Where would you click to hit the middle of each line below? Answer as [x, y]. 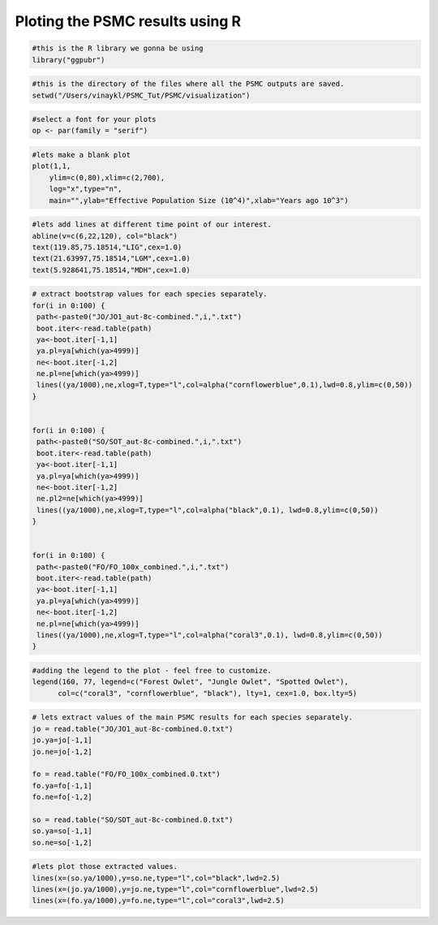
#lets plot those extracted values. [105, 867]
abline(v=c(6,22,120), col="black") [105, 236]
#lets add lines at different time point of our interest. [152, 225]
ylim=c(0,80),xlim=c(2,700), [107, 177]
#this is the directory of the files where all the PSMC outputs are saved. [188, 84]
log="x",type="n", [86, 189]
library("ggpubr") [69, 60]
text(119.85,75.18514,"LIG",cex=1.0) [107, 247]
